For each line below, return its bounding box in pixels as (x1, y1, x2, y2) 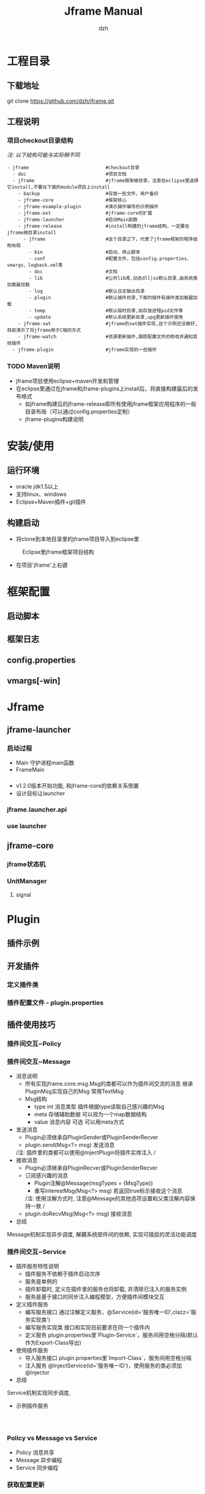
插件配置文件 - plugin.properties (7, 999, 103, 1007)
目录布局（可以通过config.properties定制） (24, 408, 133, 415)
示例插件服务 (15, 1402, 48, 1410)
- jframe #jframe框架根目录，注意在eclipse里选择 (12, 177, 199, 184)
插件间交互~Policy (7, 1039, 62, 1048)
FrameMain (15, 766, 45, 774)
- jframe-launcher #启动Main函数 (18, 217, 138, 223)
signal (15, 891, 31, 898)
